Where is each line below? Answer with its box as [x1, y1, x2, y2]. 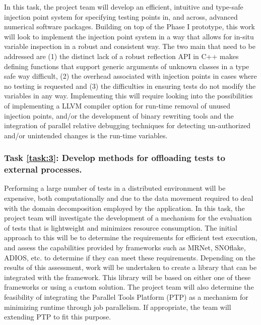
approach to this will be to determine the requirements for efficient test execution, [4, 232, 257, 243]
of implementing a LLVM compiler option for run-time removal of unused [4, 100, 231, 111]
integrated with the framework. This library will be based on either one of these [4, 272, 251, 282]
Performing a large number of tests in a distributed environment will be [4, 183, 226, 193]
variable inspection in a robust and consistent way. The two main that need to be [4, 41, 255, 51]
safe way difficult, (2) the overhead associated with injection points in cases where [4, 71, 257, 81]
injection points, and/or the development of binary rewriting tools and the [4, 110, 234, 121]
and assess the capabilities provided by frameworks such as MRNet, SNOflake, [4, 242, 246, 253]
